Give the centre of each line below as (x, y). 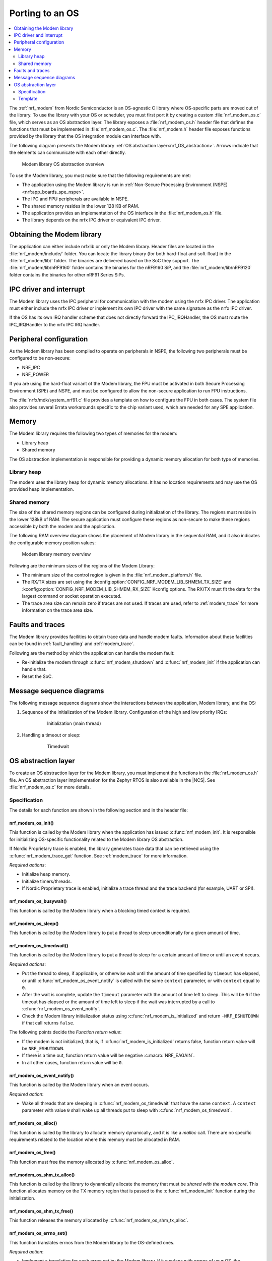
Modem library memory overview (56, 554)
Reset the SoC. (37, 676)
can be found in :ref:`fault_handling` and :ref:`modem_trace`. (72, 644)
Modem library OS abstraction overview (63, 164)
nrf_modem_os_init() (31, 823)
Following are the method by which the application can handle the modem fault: (92, 653)
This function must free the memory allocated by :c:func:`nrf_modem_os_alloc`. (92, 1162)
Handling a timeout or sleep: (51, 735)
